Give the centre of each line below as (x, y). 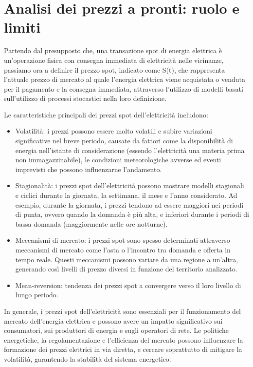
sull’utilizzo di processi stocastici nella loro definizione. (85, 98)
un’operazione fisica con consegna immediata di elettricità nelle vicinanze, (114, 60)
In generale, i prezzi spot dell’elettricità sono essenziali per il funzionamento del (122, 311)
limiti (22, 27)
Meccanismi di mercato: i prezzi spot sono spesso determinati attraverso (123, 240)
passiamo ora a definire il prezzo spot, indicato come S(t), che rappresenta (115, 69)
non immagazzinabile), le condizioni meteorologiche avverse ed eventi (118, 160)
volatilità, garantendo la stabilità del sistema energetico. (88, 358)
